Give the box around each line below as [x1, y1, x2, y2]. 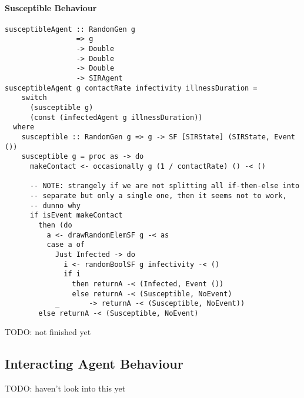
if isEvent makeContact [29, 211, 123, 220]
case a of [46, 240, 85, 249]
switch [21, 93, 47, 102]
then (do [38, 220, 72, 229]
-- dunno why [29, 201, 81, 210]
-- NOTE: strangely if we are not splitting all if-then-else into [29, 182, 300, 190]
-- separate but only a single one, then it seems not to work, [29, 191, 287, 200]
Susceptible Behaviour [5, 1, 97, 14]
